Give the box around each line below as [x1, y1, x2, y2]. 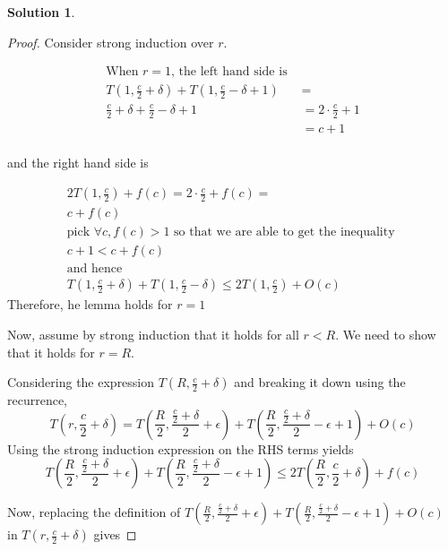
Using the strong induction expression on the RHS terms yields [7, 439, 354, 458]
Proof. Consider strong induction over [7, 32, 214, 51]
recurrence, [7, 391, 68, 409]
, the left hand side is [171, 65, 288, 79]
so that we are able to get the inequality [174, 226, 395, 239]
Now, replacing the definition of [7, 503, 181, 521]
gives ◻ [93, 525, 137, 544]
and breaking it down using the [234, 373, 406, 392]
